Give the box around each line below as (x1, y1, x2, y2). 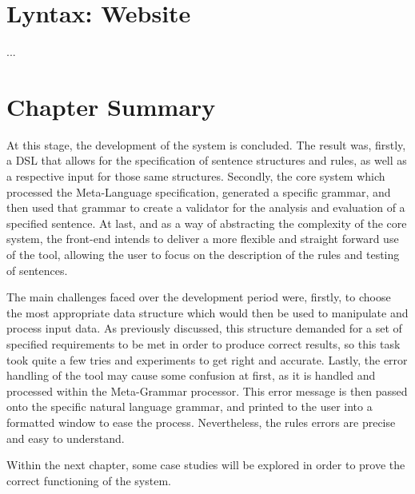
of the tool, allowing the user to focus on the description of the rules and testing (6, 246, 400, 262)
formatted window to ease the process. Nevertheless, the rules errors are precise (6, 413, 396, 430)
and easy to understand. (6, 429, 125, 446)
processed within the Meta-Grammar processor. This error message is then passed (6, 382, 408, 399)
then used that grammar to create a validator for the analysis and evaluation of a (6, 199, 405, 216)
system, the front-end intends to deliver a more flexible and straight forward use (6, 230, 399, 247)
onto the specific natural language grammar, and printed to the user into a (6, 398, 373, 415)
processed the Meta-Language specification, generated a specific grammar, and (6, 183, 391, 200)
